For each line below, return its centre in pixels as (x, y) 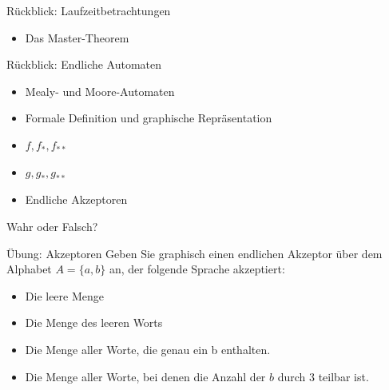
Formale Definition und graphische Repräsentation (149, 118)
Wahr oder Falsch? (52, 226)
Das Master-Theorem (77, 37)
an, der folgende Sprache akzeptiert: (197, 269)
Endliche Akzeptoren (76, 199)
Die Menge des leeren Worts (94, 322)
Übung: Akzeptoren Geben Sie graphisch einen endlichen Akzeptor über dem (194, 253)
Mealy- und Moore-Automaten (100, 91)
